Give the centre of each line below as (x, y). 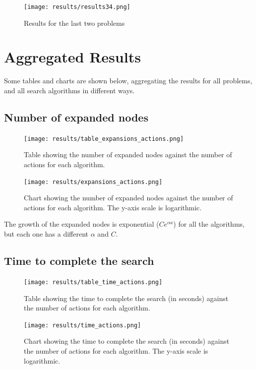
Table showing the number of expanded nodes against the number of (128, 154)
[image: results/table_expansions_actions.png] (104, 139)
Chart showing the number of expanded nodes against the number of (128, 198)
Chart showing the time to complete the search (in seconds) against (127, 341)
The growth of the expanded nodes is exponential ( (82, 224)
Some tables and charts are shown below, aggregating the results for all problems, (128, 81)
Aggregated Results (72, 57)
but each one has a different (46, 234)
